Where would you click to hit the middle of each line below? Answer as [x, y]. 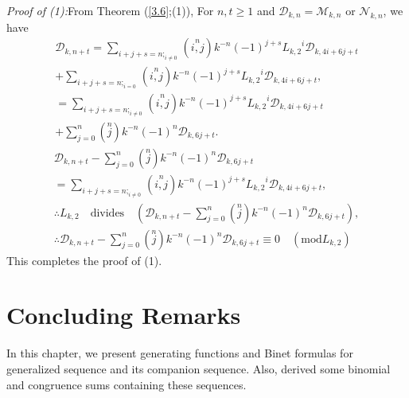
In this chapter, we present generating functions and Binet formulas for [180, 353]
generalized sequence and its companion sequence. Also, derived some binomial [199, 368]
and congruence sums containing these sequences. [127, 384]
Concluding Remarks [124, 315]
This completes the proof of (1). [84, 260]
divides [107, 213]
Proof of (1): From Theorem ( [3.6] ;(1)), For [110, 10]
